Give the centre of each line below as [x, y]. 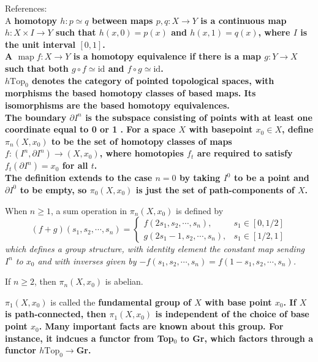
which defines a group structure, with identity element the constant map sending [155, 249]
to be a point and [271, 178]
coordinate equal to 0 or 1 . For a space [90, 129]
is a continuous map [244, 20]
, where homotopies [142, 153]
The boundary [36, 117]
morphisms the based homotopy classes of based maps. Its [131, 93]
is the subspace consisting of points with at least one [199, 117]
